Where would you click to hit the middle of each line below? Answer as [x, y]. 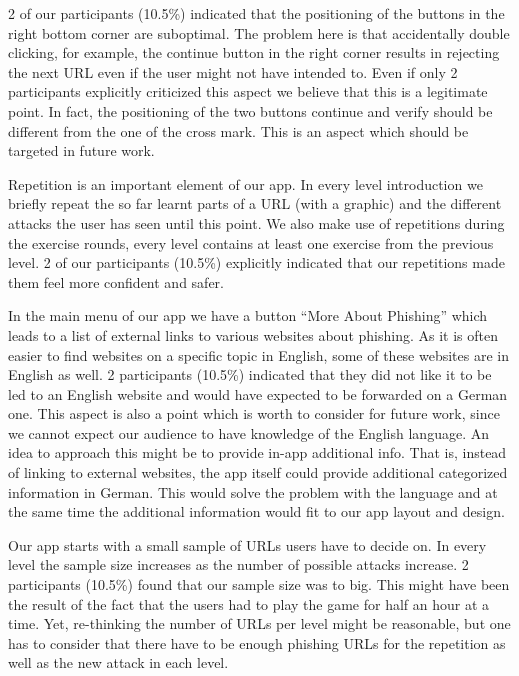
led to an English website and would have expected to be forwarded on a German [258, 393]
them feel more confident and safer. [116, 281]
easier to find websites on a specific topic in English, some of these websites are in [259, 354]
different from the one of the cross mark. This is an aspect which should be [238, 130]
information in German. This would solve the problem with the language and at [253, 491]
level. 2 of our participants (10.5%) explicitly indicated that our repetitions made [256, 262]
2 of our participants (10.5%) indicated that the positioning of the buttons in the [256, 13]
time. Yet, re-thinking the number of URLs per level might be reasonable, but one [259, 623]
